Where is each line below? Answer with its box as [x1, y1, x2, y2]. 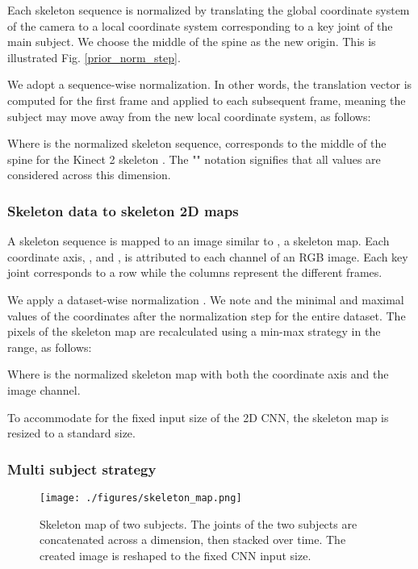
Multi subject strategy [7, 458, 157, 479]
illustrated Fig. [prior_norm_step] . [7, 48, 181, 65]
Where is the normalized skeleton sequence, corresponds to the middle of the [7, 135, 387, 152]
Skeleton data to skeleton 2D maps [7, 200, 239, 220]
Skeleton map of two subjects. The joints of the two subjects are [40, 515, 357, 532]
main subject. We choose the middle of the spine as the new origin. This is [7, 33, 376, 50]
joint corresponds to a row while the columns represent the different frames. [7, 264, 382, 281]
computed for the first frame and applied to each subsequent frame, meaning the [7, 91, 406, 108]
